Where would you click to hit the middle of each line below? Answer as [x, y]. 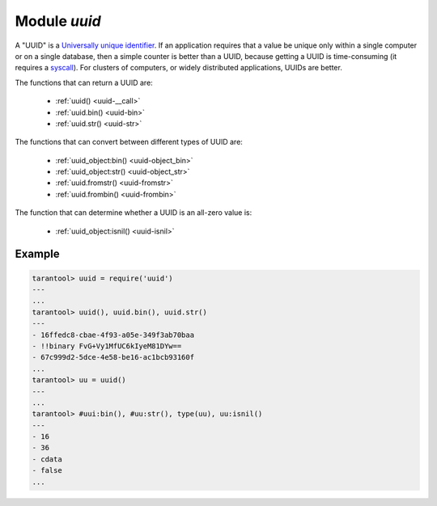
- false [47, 470]
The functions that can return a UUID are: [84, 82]
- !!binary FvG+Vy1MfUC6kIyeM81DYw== [107, 346]
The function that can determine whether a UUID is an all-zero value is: [134, 213]
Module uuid [58, 21]
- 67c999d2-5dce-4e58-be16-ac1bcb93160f [113, 357]
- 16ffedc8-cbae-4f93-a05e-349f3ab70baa [113, 335]
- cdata [47, 459]
